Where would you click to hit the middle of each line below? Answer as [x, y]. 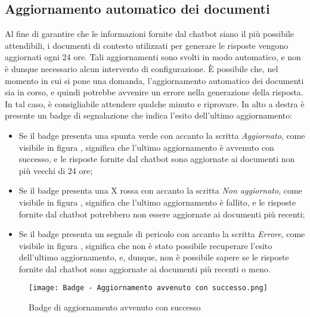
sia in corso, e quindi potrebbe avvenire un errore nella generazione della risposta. [154, 92]
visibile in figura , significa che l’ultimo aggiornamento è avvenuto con [146, 147]
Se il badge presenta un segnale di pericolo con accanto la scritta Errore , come [162, 234]
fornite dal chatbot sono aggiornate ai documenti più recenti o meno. [145, 268]
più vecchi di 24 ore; [56, 170]
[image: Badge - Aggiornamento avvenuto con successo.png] [148, 288]
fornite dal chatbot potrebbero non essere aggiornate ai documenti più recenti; [162, 214]
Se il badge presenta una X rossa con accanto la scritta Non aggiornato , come [160, 190]
